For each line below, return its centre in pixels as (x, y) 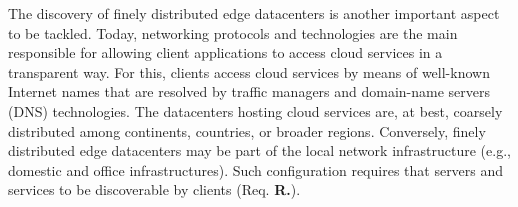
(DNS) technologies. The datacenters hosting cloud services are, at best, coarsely (255, 110)
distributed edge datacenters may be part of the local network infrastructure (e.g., (259, 150)
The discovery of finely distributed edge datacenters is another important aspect (254, 13)
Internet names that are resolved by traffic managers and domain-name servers (249, 91)
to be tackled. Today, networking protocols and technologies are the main (233, 32)
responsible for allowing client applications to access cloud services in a (225, 52)
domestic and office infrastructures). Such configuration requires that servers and (256, 169)
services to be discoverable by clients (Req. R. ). (154, 189)
